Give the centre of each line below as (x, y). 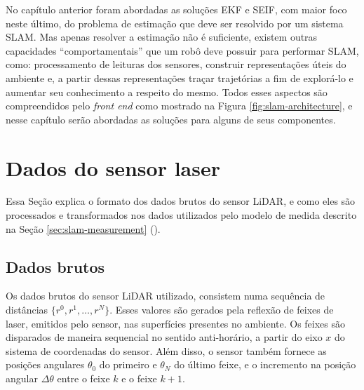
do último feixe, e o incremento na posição (265, 364)
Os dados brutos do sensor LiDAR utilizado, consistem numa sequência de (166, 296)
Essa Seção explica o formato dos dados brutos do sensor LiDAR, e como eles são (181, 201)
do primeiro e (128, 364)
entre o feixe (83, 378)
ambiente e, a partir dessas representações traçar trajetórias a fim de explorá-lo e (180, 78)
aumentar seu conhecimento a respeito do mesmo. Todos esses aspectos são (167, 92)
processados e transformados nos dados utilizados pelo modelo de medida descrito (181, 215)
